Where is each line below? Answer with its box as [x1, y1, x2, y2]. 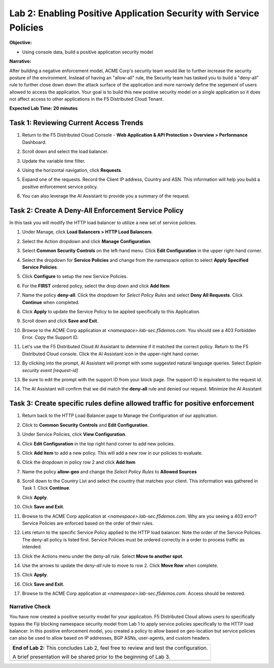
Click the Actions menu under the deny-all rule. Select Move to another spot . [22, 553, 184, 559]
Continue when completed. [22, 299, 80, 305]
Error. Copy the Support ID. [22, 335, 79, 341]
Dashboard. [22, 139, 47, 145]
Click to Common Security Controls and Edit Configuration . [22, 422, 149, 428]
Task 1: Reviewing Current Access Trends [9, 118, 144, 127]
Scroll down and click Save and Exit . [22, 318, 98, 324]
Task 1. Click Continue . [22, 485, 71, 491]
